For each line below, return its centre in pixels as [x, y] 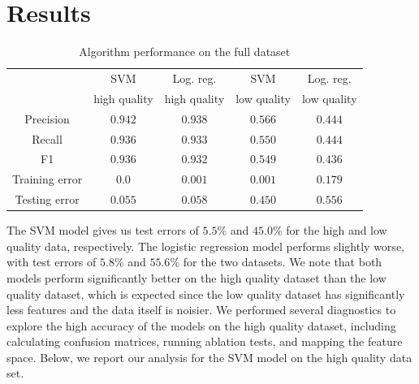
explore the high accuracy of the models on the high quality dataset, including [201, 325]
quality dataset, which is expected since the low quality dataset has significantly [206, 293]
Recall [47, 138]
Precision [47, 118]
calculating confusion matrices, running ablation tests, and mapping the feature [205, 341]
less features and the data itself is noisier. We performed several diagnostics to [201, 310]
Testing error [47, 199]
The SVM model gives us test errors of [103, 230]
